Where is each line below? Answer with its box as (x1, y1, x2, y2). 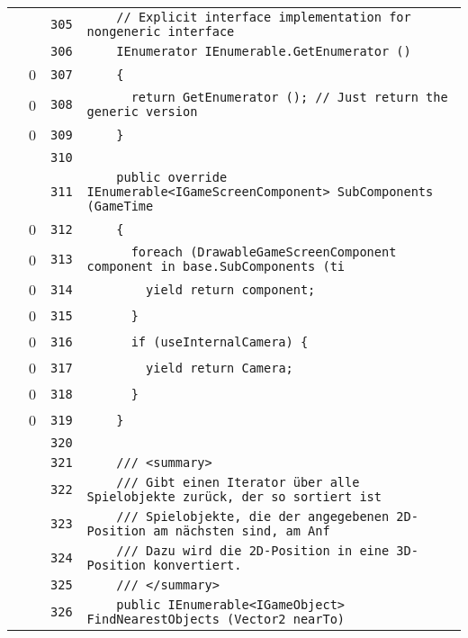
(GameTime (86, 199, 154, 213)
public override (116, 170, 228, 184)
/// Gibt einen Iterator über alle (116, 475, 360, 490)
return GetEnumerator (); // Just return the (130, 90, 448, 104)
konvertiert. (153, 558, 242, 572)
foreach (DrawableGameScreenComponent (130, 245, 397, 259)
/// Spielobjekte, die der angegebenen (116, 509, 390, 524)
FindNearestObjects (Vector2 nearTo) (86, 612, 346, 626)
